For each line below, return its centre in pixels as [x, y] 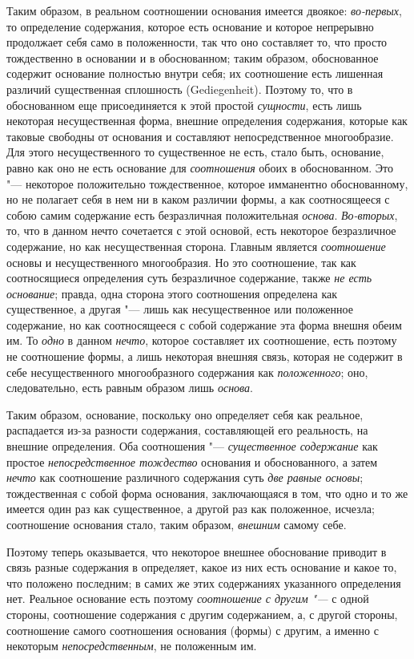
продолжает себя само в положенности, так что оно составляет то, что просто [197, 42]
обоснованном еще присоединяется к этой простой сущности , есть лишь [184, 105]
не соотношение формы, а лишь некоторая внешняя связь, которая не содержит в [205, 356]
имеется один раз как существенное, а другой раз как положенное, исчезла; [191, 509]
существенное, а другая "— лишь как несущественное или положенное [180, 309]
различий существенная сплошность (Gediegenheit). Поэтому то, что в [180, 89]
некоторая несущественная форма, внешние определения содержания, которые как [207, 121]
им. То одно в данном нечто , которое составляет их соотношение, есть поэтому [202, 340]
